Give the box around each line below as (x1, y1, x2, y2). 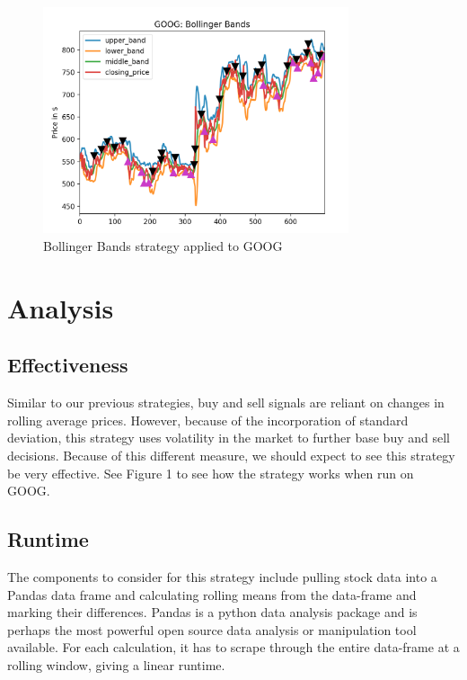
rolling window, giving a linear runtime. (7, 655, 225, 674)
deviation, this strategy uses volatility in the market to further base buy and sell (7, 428, 450, 447)
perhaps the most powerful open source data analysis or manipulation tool (7, 620, 417, 639)
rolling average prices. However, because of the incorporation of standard (7, 410, 409, 429)
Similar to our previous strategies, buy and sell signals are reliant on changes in (7, 393, 445, 412)
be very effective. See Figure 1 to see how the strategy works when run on (7, 463, 414, 482)
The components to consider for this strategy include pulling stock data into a (7, 567, 437, 586)
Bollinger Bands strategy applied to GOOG (43, 237, 283, 255)
